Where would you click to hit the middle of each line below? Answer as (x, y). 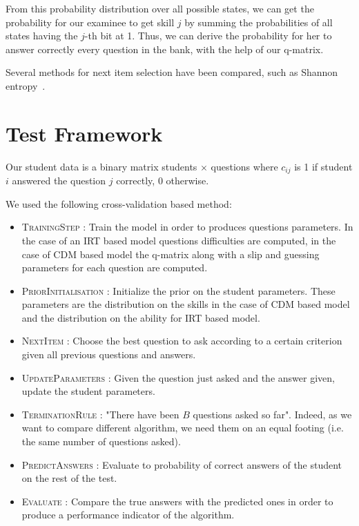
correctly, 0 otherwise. (163, 181)
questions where (244, 166)
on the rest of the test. (69, 478)
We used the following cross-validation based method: (119, 203)
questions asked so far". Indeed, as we (272, 414)
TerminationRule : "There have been (100, 414)
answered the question (59, 181)
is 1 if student (323, 166)
